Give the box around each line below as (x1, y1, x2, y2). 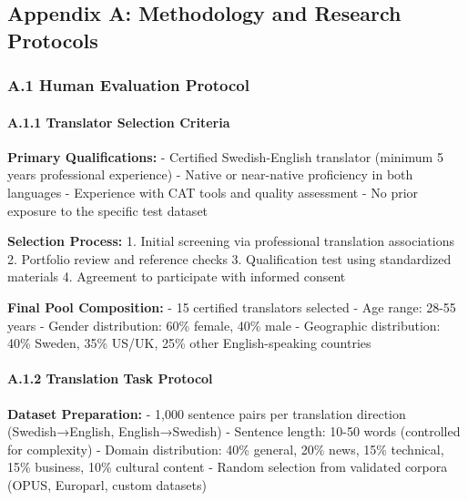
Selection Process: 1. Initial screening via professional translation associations (7, 231, 454, 250)
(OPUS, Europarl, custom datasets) (7, 475, 207, 494)
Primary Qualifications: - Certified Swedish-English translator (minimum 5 (7, 147, 443, 166)
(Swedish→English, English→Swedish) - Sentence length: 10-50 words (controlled (7, 422, 461, 441)
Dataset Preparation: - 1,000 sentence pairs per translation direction (7, 404, 406, 423)
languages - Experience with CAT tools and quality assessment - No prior (7, 183, 419, 201)
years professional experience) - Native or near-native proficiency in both (7, 165, 413, 184)
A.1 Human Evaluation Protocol (7, 74, 249, 97)
